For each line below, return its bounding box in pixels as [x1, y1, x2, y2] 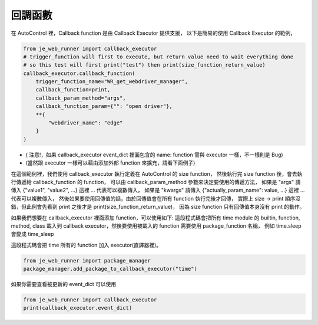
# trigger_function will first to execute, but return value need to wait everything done [23, 53, 294, 60]
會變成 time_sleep [11, 231, 54, 238]
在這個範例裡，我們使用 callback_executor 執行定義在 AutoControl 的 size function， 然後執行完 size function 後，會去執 [11, 170, 303, 177]
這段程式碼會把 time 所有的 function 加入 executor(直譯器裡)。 [11, 241, 162, 248]
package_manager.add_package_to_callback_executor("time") [23, 265, 197, 273]
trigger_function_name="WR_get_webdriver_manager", [35, 78, 188, 85]
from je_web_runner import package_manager [23, 257, 151, 264]
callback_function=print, [35, 86, 111, 93]
